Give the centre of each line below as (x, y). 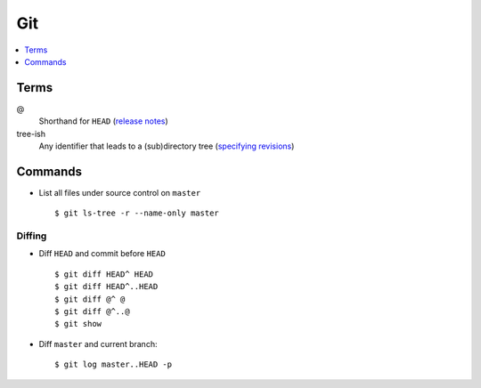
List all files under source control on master (120, 192)
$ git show (78, 324)
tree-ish (31, 133)
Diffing (32, 236)
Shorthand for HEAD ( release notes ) (103, 121)
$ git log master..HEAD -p (114, 364)
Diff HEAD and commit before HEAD (102, 254)
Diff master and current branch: (98, 344)
